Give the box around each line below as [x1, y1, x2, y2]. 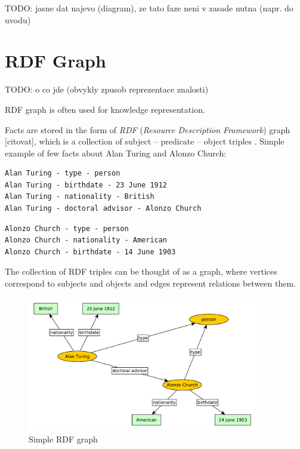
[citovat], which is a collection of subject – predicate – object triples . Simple [5, 135, 284, 147]
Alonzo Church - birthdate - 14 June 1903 [5, 247, 176, 256]
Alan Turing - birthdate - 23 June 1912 [5, 180, 168, 189]
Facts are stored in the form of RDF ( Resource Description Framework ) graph [5, 123, 290, 136]
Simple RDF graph [29, 433, 98, 445]
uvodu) [5, 13, 31, 26]
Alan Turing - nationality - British [5, 192, 154, 201]
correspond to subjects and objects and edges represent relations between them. [5, 277, 296, 290]
